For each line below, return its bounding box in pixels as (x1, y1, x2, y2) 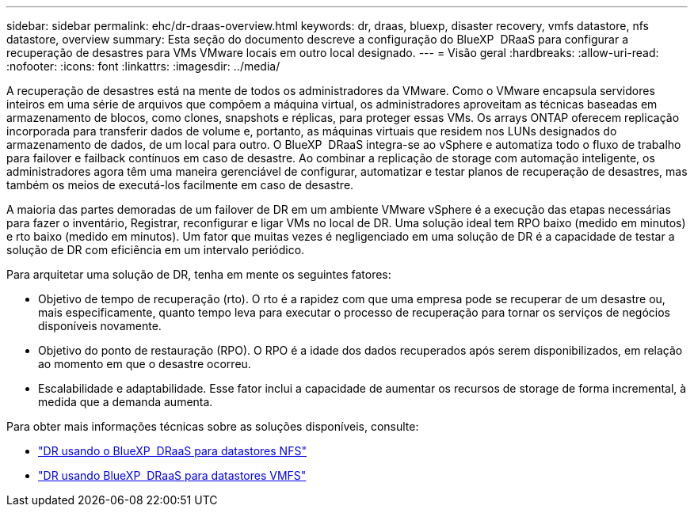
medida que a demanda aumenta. (38, 395, 213, 408)
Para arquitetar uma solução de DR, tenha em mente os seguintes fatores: (6, 268, 391, 281)
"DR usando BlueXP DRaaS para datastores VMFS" (38, 469, 307, 482)
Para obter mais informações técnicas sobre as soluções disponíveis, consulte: (6, 420, 419, 433)
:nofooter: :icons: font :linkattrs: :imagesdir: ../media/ (6, 59, 280, 73)
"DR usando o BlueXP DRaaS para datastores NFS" (38, 444, 307, 458)
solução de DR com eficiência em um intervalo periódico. (6, 243, 305, 256)
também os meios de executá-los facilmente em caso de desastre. (6, 178, 354, 192)
